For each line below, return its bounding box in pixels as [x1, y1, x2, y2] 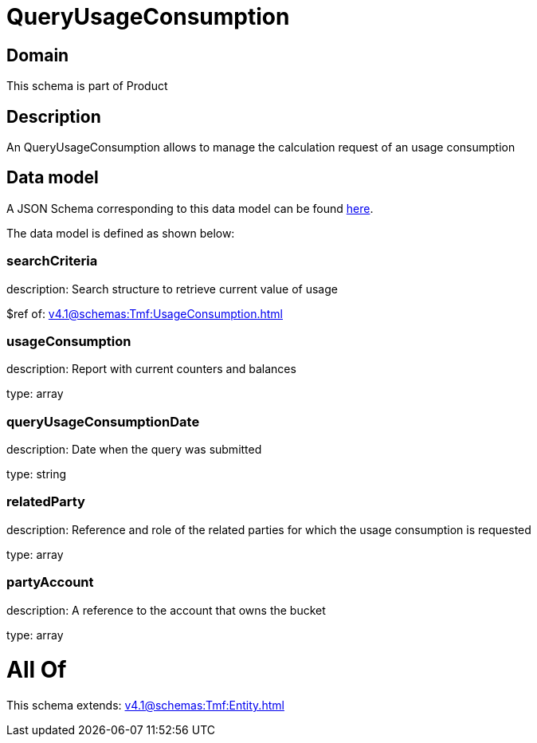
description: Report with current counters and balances [6, 362, 296, 376]
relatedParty [6, 493, 85, 510]
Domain [6, 45, 69, 65]
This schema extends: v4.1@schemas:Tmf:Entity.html [6, 698, 284, 713]
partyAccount [6, 574, 94, 591]
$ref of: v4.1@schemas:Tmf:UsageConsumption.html [6, 306, 283, 320]
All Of [6, 656, 67, 684]
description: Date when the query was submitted [6, 442, 262, 457]
